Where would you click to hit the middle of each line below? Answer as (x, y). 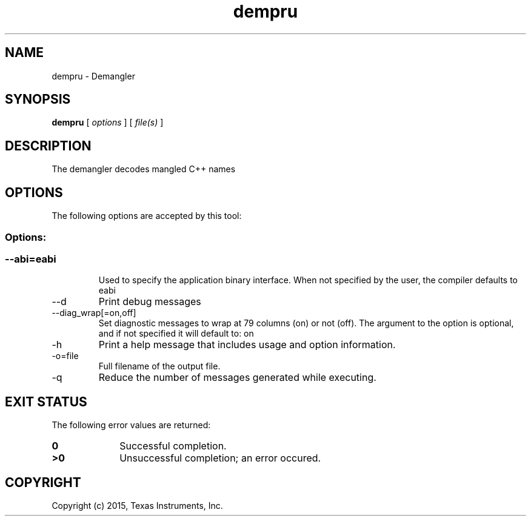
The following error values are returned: (131, 425)
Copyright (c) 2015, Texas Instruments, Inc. (137, 505)
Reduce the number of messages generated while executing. (237, 378)
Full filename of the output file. (159, 366)
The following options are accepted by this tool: (147, 216)
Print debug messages (150, 302)
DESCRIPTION (48, 146)
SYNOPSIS (38, 99)
